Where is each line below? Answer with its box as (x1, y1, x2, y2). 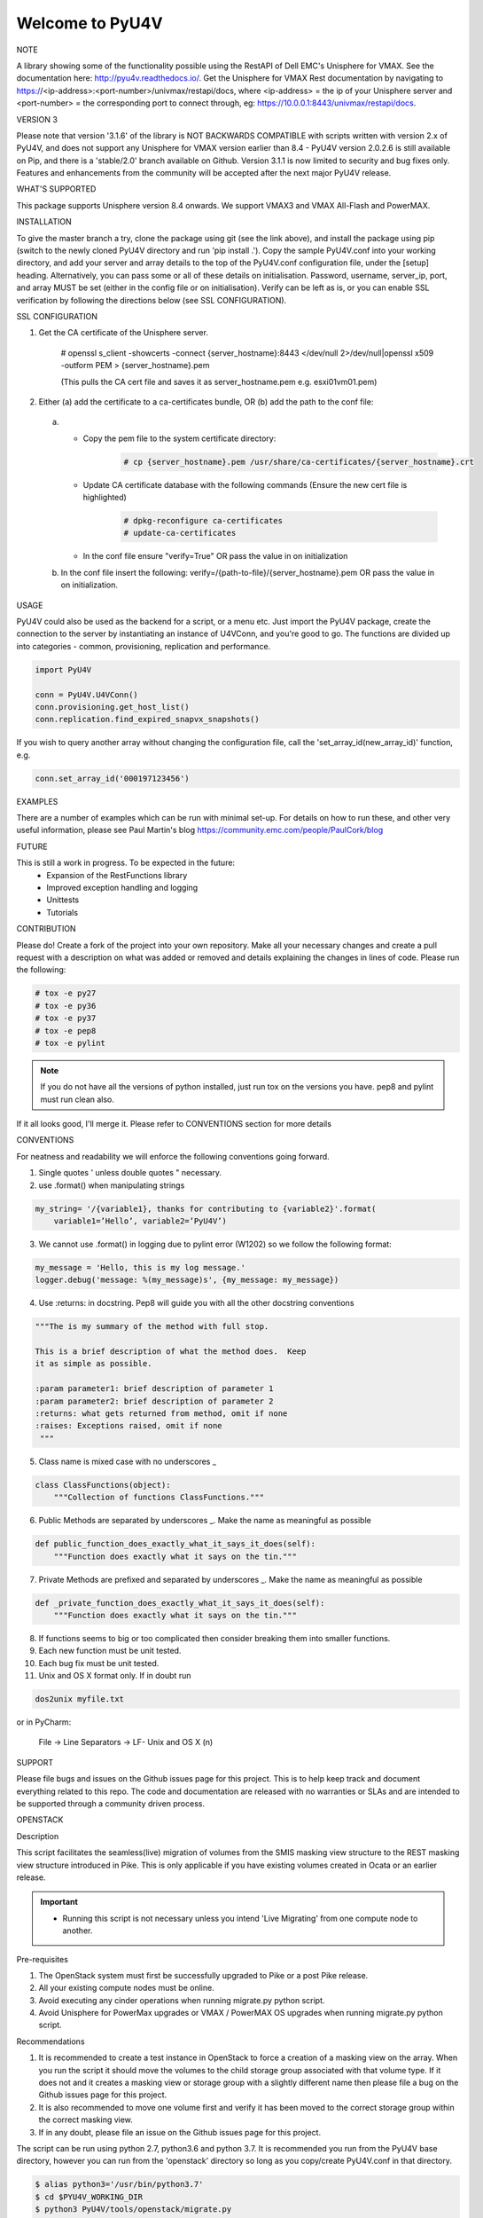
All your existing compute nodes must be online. (38, 1983, 214, 1994)
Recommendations (16, 2036, 85, 2047)
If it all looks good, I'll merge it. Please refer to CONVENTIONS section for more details (16, 1119, 332, 1129)
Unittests (46, 894, 80, 905)
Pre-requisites (16, 1954, 68, 1964)
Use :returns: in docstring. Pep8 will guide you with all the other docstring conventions (38, 1298, 354, 1309)
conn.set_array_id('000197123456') (35, 773, 190, 783)
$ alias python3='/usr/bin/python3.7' (35, 2179, 204, 2190)
